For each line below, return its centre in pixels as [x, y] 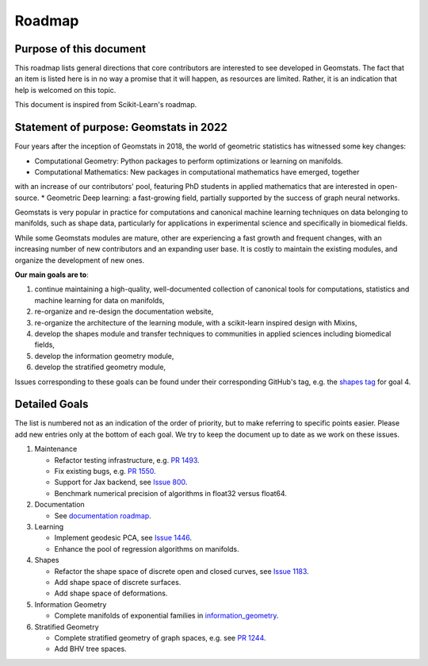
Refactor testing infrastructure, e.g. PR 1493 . [127, 460]
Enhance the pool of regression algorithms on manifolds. [147, 549]
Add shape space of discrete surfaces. [118, 582]
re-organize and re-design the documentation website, [124, 312]
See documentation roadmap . [103, 515]
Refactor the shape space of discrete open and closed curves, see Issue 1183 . [182, 571]
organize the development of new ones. [80, 260]
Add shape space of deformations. [111, 593]
